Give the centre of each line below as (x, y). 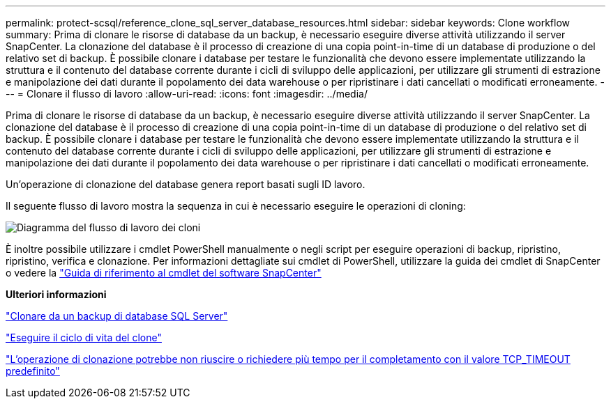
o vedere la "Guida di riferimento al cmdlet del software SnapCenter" (164, 273)
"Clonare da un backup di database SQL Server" (117, 316)
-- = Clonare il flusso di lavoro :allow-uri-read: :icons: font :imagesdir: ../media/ (187, 94)
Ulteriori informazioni (56, 294)
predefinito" (33, 371)
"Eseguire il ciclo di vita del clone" (84, 337)
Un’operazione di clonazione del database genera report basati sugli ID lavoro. (186, 184)
